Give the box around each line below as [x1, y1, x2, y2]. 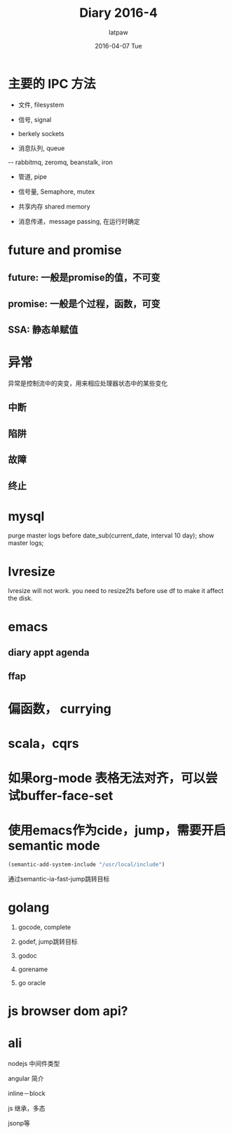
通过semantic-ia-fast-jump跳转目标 [8, 874, 110, 883]
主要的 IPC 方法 [8, 76, 96, 92]
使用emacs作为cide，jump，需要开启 [8, 822, 226, 839]
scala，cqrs [8, 735, 79, 752]
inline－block [8, 1089, 46, 1098]
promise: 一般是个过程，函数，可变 [8, 298, 161, 309]
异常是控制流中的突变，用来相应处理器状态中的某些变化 [8, 379, 168, 387]
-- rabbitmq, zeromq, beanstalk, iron [8, 158, 113, 166]
